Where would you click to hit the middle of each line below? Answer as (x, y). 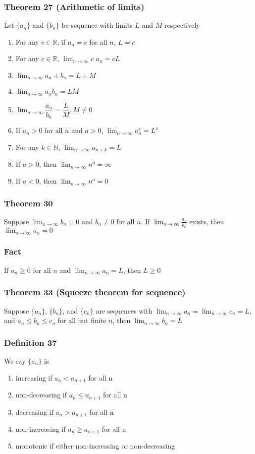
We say (15, 361)
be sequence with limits (97, 25)
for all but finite (82, 320)
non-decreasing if (41, 395)
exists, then (207, 221)
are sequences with (124, 310)
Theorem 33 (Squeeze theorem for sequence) (95, 292)
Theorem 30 (28, 203)
